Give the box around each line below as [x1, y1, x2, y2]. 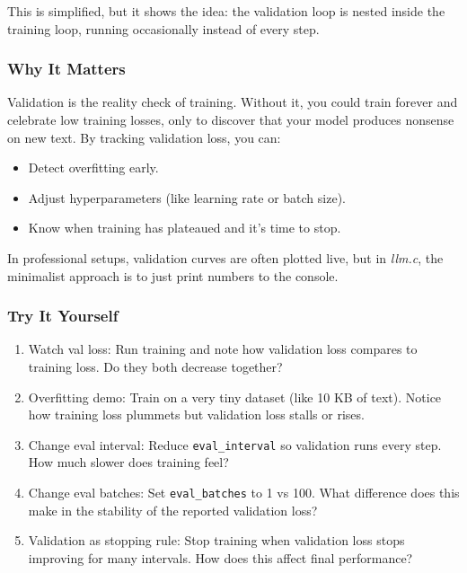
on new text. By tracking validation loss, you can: [7, 128, 281, 146]
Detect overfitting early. [28, 158, 159, 177]
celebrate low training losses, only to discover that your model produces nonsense [7, 110, 454, 128]
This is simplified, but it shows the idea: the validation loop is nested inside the [7, 2, 445, 20]
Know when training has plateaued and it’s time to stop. [28, 218, 341, 237]
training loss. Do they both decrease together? [28, 357, 283, 375]
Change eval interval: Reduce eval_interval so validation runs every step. [28, 435, 442, 454]
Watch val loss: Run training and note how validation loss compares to [28, 339, 418, 358]
